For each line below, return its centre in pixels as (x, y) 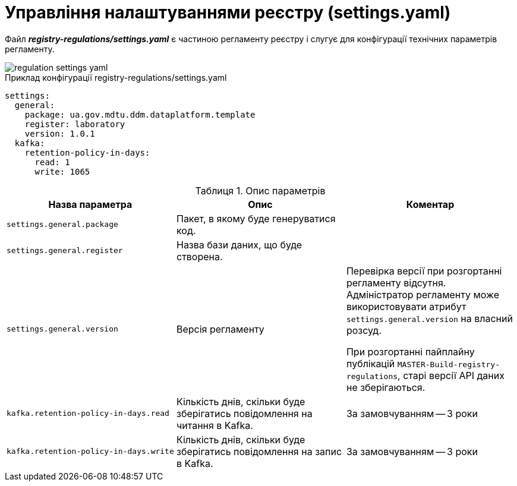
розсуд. (364, 330)
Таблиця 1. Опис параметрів (260, 190)
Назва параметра (90, 204)
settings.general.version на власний (429, 318)
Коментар (430, 204)
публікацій (371, 363)
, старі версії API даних (451, 375)
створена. (199, 256)
